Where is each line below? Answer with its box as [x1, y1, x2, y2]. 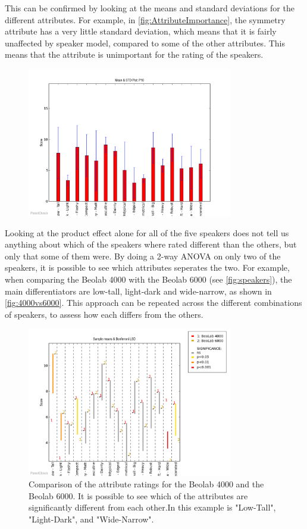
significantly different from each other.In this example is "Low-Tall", [29, 501, 276, 514]
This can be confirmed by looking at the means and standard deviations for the [5, 2, 295, 14]
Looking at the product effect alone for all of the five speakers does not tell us [5, 226, 289, 239]
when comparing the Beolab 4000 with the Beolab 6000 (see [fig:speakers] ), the [5, 273, 292, 286]
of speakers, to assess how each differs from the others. [5, 308, 203, 320]
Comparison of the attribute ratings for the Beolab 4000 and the [29, 478, 264, 490]
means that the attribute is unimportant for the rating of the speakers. [5, 48, 264, 61]
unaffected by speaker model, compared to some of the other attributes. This [5, 36, 285, 49]
